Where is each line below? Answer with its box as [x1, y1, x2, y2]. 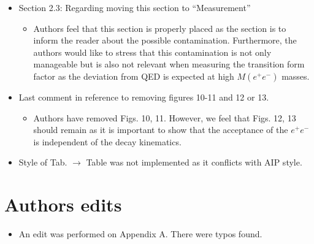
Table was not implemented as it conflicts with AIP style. [86, 156, 302, 169]
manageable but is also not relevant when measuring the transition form [33, 58, 305, 71]
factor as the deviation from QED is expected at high [33, 69, 234, 82]
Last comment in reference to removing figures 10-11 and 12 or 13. [18, 90, 269, 103]
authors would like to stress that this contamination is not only [33, 45, 272, 58]
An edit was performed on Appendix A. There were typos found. [18, 227, 262, 240]
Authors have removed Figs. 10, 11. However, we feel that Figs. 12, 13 [33, 111, 296, 124]
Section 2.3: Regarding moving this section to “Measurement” [18, 1, 251, 13]
